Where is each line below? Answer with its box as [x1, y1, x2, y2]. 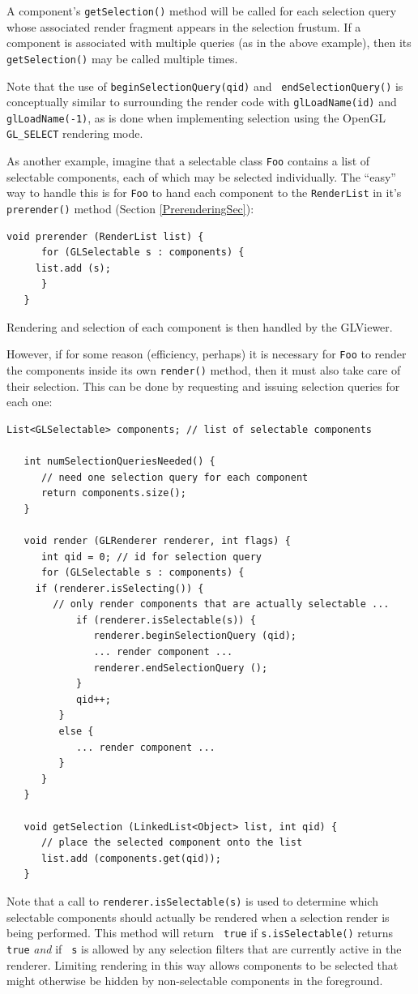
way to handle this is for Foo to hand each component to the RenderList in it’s [6, 184, 402, 201]
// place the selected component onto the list [41, 837, 303, 849]
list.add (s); [35, 262, 111, 274]
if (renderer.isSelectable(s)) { [75, 614, 256, 626]
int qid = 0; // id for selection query [41, 551, 262, 563]
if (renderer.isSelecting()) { [35, 582, 204, 594]
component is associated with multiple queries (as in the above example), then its [6, 34, 412, 51]
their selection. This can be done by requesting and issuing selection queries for [6, 377, 400, 394]
